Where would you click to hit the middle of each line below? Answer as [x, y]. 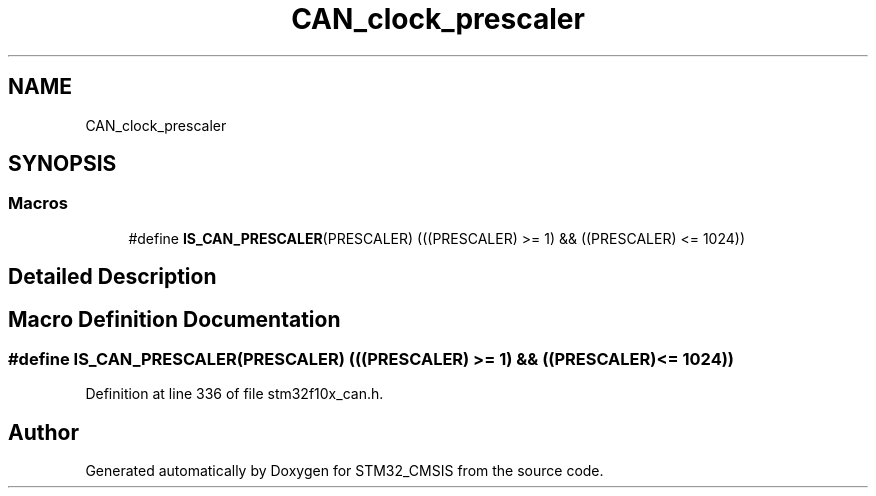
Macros [38, 203]
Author [43, 432]
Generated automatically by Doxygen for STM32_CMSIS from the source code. [344, 471]
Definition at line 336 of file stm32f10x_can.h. [234, 394]
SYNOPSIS [62, 164]
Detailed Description [112, 277]
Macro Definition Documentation [174, 319]
